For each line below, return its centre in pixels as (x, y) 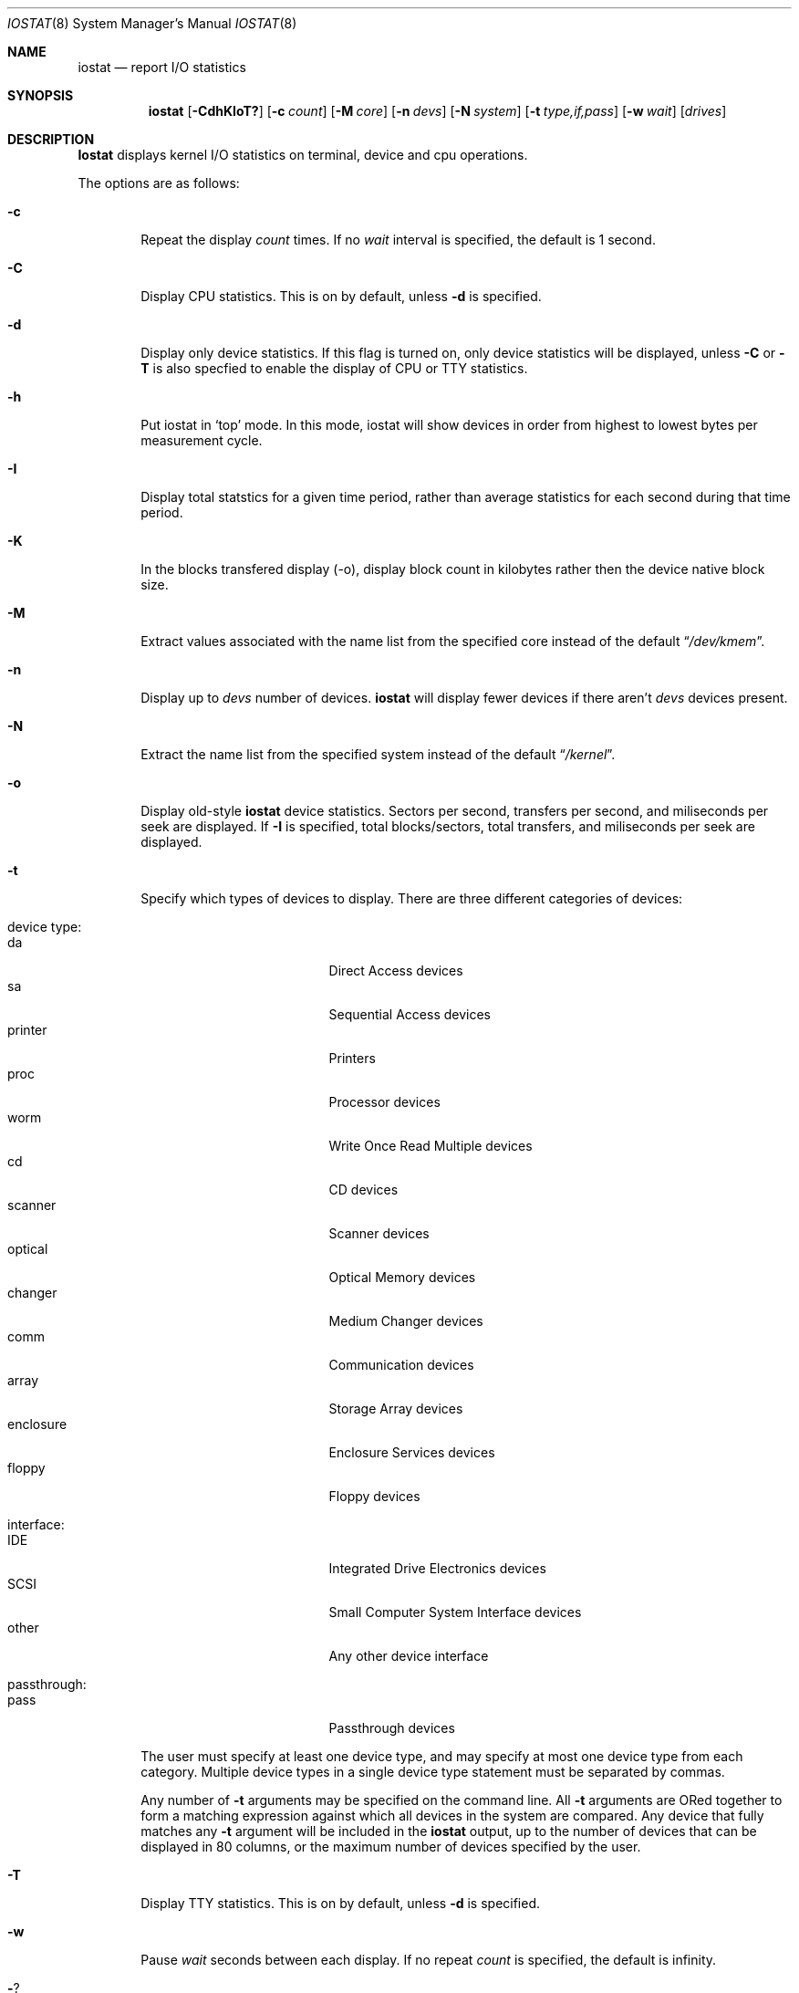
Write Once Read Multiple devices (431, 1146)
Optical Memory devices (402, 1277)
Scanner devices (379, 1233)
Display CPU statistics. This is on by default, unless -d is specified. (341, 296)
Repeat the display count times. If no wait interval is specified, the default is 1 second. (398, 240)
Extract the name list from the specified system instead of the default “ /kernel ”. (378, 754)
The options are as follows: (159, 183)
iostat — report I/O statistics (162, 67)
